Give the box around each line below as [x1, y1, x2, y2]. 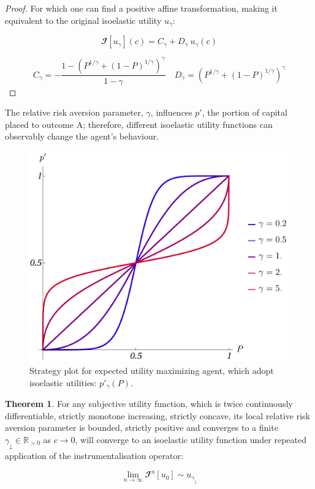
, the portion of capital [202, 106, 287, 119]
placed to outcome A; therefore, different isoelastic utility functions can [5, 118, 273, 130]
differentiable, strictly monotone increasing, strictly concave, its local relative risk [5, 409, 310, 422]
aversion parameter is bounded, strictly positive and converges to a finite [5, 421, 278, 434]
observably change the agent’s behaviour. [5, 130, 159, 143]
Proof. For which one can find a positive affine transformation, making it [5, 2, 278, 14]
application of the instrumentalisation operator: [5, 449, 183, 462]
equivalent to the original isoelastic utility [5, 13, 162, 26]
